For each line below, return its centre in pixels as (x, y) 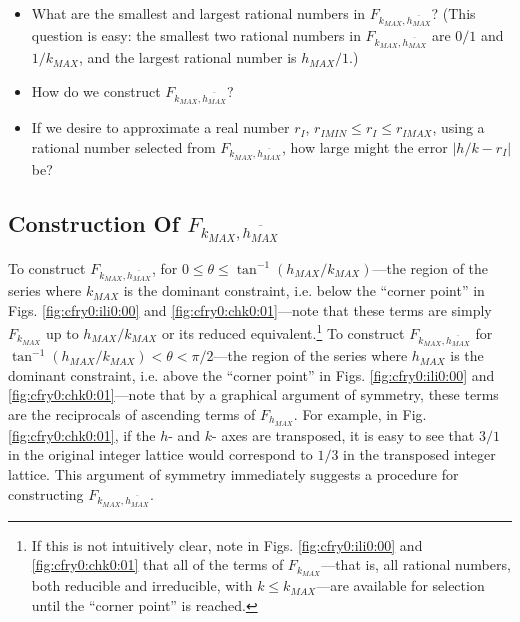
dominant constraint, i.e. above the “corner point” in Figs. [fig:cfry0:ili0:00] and (251, 374)
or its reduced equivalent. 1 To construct (283, 331)
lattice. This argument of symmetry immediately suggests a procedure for (233, 473)
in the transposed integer (419, 454)
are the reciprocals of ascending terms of (132, 413)
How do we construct (96, 90)
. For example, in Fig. (360, 413)
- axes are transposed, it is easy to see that (343, 434)
